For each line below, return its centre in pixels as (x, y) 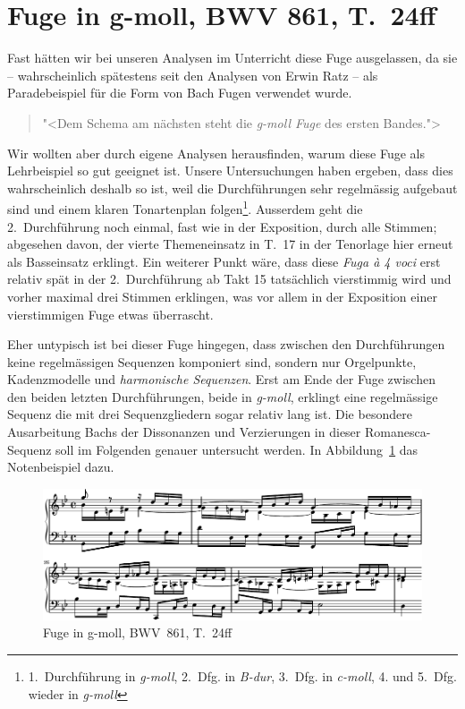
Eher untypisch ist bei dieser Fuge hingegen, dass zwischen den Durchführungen (226, 344)
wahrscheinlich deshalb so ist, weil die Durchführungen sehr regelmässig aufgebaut (232, 188)
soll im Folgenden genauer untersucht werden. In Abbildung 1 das (237, 449)
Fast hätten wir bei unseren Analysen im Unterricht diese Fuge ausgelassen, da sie (232, 58)
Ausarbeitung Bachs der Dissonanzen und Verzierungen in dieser (184, 432)
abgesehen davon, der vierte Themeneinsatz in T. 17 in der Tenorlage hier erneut (230, 244)
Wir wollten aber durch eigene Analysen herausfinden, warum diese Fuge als (216, 153)
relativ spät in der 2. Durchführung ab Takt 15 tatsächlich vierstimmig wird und (229, 279)
